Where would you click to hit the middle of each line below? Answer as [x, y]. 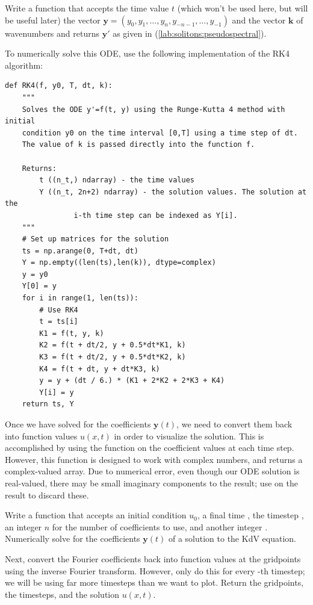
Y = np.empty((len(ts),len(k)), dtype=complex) [119, 263]
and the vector [259, 20]
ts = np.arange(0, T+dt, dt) [80, 251]
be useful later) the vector [53, 20]
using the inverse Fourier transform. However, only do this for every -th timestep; [155, 570]
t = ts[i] [59, 322]
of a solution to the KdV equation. [232, 538]
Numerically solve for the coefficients [73, 538]
